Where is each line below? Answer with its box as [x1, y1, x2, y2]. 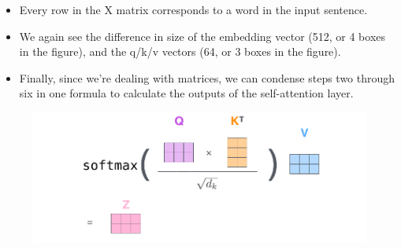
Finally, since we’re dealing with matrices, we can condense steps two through [19, 69, 395, 86]
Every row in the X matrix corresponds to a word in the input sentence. [19, 2, 368, 17]
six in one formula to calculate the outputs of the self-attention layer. [19, 85, 354, 101]
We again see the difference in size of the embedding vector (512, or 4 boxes [19, 27, 386, 44]
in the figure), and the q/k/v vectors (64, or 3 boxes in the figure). [19, 43, 341, 60]
